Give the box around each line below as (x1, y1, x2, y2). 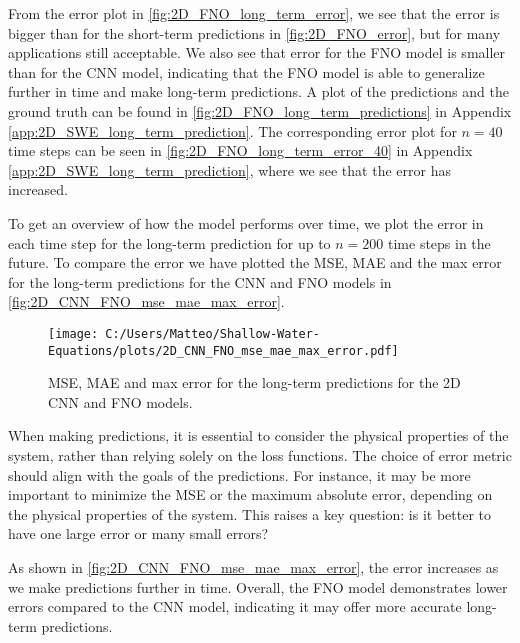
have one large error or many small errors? (8, 523, 269, 544)
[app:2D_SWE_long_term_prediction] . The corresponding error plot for (8, 120, 457, 141)
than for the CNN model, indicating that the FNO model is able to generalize (8, 61, 485, 82)
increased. (8, 179, 69, 200)
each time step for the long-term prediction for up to (8, 232, 331, 253)
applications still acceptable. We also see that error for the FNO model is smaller (8, 42, 506, 63)
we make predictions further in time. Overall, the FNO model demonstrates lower (8, 576, 508, 597)
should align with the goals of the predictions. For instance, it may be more (8, 464, 471, 485)
